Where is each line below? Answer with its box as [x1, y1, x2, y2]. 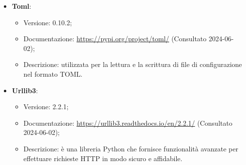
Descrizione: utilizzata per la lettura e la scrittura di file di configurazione [23, 59, 242, 69]
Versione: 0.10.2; [23, 17, 72, 27]
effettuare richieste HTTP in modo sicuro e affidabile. [23, 153, 183, 163]
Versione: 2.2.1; [23, 101, 69, 112]
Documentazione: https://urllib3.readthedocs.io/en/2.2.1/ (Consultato [23, 117, 232, 128]
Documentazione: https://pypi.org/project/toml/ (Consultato [23, 33, 207, 44]
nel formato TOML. [23, 68, 83, 79]
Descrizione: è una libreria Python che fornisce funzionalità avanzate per [23, 143, 238, 153]
